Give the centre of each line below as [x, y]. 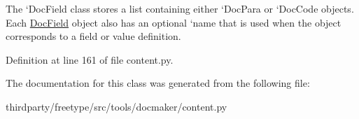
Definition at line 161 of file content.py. [90, 59]
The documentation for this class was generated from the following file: [158, 83]
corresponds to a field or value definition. [93, 36]
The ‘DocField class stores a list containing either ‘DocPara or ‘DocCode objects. [180, 8]
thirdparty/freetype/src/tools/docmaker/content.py [117, 106]
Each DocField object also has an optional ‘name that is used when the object [174, 22]
